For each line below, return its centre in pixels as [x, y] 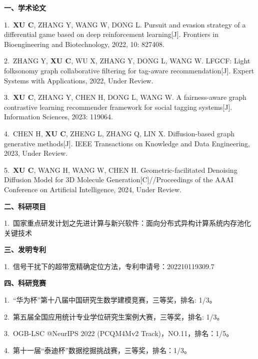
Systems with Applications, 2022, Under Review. [79, 80]
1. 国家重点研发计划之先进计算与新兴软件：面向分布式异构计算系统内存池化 [127, 223]
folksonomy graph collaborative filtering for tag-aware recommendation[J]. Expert [129, 70]
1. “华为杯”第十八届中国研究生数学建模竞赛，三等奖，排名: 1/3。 [110, 300]
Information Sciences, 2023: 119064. [58, 117]
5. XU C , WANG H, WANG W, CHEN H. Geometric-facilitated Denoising [121, 170]
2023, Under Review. [36, 153]
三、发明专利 [25, 249]
